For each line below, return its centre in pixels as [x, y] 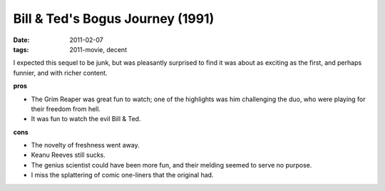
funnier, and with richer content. [60, 73]
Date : [21, 40]
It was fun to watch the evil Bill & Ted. [86, 119]
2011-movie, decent [98, 49]
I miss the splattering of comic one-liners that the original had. [122, 175]
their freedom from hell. [66, 109]
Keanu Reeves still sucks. [68, 155]
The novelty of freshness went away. [85, 145]
